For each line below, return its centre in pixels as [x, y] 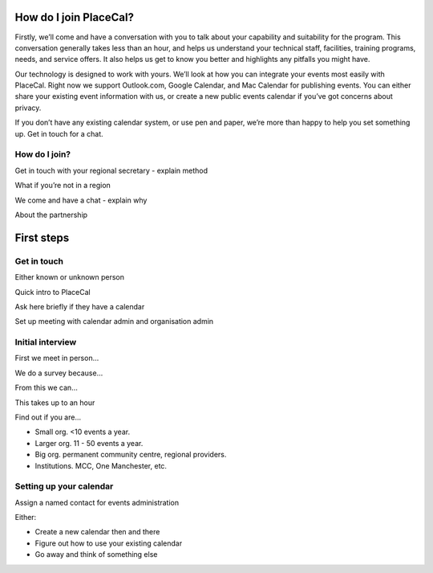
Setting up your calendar [64, 486]
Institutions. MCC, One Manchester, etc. [101, 465]
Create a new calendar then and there [97, 532]
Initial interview [46, 342]
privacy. [28, 108]
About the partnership [51, 215]
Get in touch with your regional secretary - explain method [111, 170]
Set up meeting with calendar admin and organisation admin [114, 321]
